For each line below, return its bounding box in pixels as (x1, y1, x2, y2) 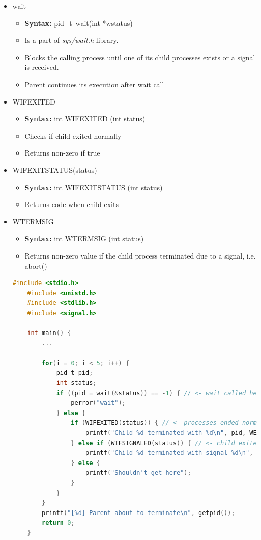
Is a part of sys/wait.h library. (24, 35, 119, 45)
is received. (24, 62, 59, 72)
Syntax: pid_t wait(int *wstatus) (24, 17, 133, 28)
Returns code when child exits (24, 199, 119, 210)
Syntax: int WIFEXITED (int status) (24, 113, 146, 124)
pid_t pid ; (56, 369, 93, 377)
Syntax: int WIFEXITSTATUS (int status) (24, 182, 163, 192)
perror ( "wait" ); (71, 399, 126, 407)
